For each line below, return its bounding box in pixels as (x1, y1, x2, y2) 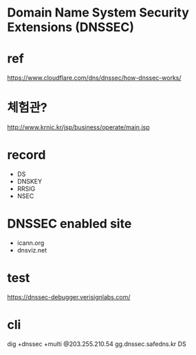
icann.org (17, 239, 45, 247)
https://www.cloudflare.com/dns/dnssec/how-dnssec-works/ (7, 74, 182, 82)
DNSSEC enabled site (7, 216, 132, 232)
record (7, 147, 46, 163)
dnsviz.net (17, 246, 47, 254)
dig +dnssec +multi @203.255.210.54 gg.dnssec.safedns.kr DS (7, 339, 187, 348)
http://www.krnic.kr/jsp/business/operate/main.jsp (7, 123, 150, 131)
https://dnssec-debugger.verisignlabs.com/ (7, 292, 131, 301)
